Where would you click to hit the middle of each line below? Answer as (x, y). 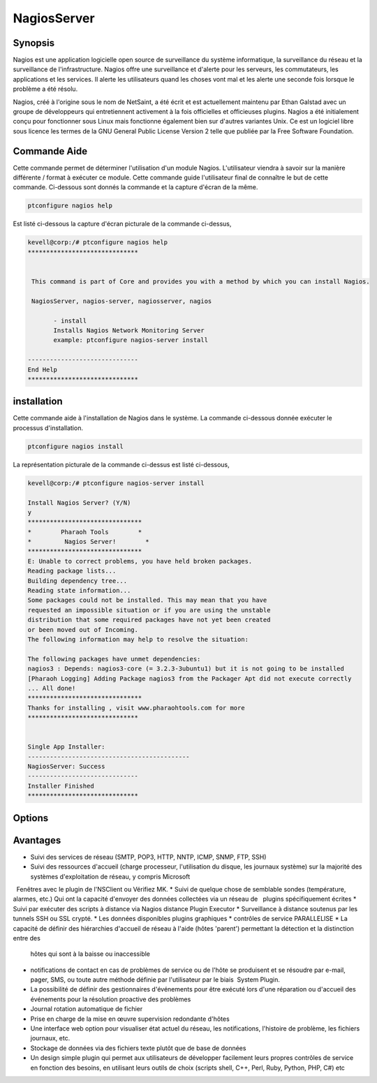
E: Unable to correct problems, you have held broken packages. (140, 561)
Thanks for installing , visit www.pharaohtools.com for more (136, 708)
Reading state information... (79, 591)
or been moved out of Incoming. (83, 629)
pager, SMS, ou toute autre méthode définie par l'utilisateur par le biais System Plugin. (155, 980)
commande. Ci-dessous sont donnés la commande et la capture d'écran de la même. (135, 187)
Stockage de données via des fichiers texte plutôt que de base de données (138, 1048)
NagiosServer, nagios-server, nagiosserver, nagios (122, 301)
